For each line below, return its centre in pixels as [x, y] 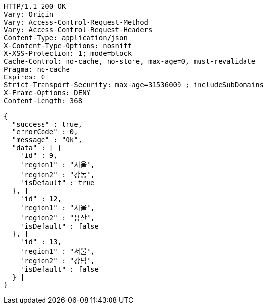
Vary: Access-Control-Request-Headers [78, 30]
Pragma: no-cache [37, 69]
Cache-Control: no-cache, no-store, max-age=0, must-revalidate [130, 61]
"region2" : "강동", [57, 175]
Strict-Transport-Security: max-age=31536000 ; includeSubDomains [134, 85]
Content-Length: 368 [43, 101]
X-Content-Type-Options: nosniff [68, 46]
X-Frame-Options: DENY [47, 93]
